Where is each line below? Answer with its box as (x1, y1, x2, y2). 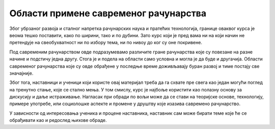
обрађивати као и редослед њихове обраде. (9, 117, 107, 123)
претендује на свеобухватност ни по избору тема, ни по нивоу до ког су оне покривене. (9, 40, 202, 46)
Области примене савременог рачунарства (9, 8, 207, 19)
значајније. (9, 70, 34, 76)
